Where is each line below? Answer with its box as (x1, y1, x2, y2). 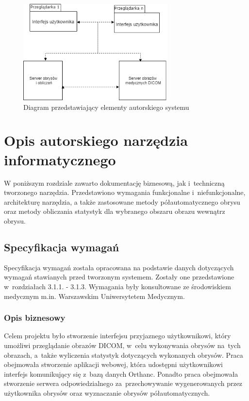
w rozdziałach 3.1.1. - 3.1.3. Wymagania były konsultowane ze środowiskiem (4, 281, 231, 291)
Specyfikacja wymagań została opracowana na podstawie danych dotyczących (4, 262, 234, 272)
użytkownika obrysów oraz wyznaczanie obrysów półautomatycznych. (4, 387, 210, 398)
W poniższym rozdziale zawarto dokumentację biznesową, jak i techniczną (4, 177, 225, 188)
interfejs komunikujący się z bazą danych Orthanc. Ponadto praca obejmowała (4, 368, 238, 379)
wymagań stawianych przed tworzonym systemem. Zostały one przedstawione (4, 272, 234, 282)
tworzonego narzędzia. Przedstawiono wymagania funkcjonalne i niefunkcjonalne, (4, 187, 246, 197)
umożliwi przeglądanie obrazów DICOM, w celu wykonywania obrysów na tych (4, 340, 241, 350)
